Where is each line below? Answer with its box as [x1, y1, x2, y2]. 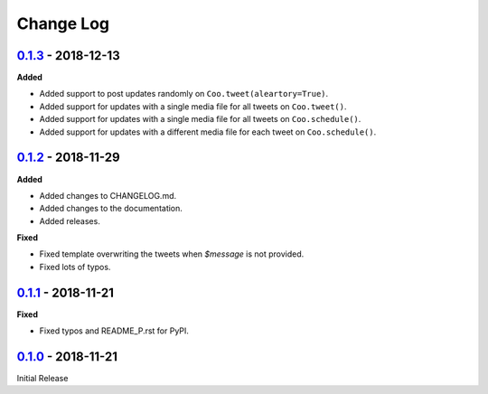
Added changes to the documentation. [39, 203, 183, 214]
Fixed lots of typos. [39, 261, 111, 272]
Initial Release [16, 373, 69, 384]
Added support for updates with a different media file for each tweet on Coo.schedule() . [39, 127, 377, 137]
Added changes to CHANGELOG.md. [39, 190, 177, 201]
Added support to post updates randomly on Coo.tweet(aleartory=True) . [39, 89, 329, 99]
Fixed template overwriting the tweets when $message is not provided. [39, 249, 305, 259]
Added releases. [39, 215, 101, 226]
